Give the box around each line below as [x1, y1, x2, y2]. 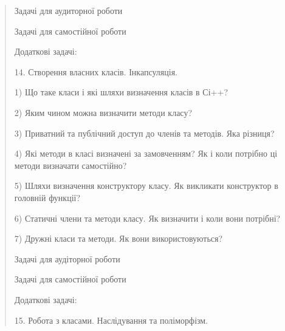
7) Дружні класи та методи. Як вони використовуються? [14, 232, 223, 245]
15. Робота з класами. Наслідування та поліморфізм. [14, 313, 208, 326]
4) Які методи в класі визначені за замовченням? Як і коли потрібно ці [14, 147, 278, 160]
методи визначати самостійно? [14, 159, 127, 171]
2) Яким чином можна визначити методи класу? [14, 106, 192, 118]
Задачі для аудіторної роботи [14, 252, 120, 265]
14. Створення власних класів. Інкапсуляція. [14, 65, 178, 78]
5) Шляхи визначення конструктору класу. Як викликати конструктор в [14, 179, 278, 192]
